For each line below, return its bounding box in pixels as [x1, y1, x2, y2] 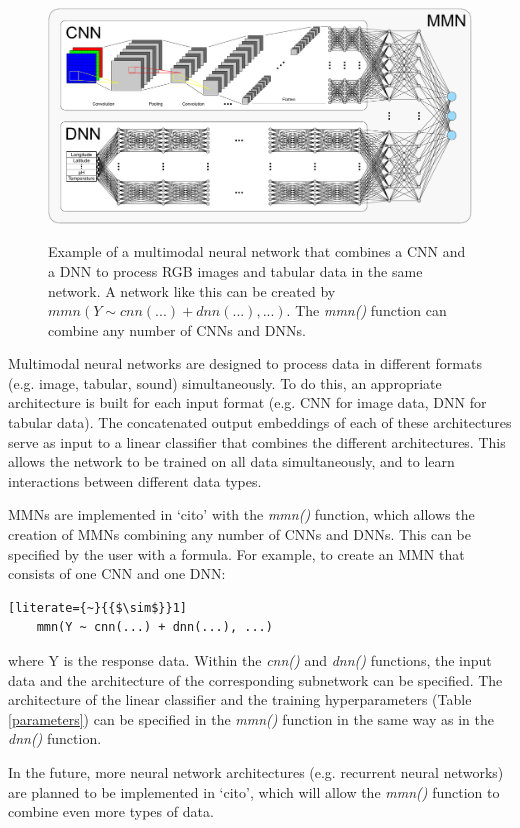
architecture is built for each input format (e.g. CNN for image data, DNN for [8, 392, 487, 413]
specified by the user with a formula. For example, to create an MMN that [8, 543, 465, 564]
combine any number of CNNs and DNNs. [48, 319, 306, 340]
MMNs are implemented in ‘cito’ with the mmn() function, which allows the [8, 504, 475, 525]
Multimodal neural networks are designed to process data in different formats [8, 353, 482, 374]
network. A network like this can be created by [48, 280, 336, 301]
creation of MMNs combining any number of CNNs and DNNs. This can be [8, 524, 471, 545]
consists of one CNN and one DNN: [8, 563, 226, 584]
